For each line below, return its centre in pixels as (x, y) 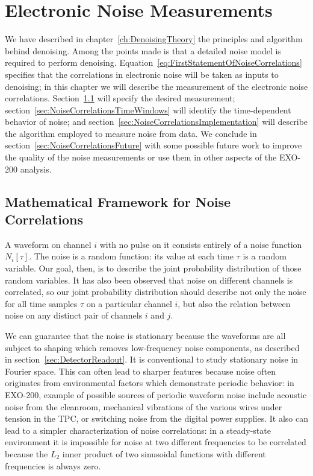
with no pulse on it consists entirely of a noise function (201, 244)
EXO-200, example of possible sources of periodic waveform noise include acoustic (156, 394)
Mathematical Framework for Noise (118, 201)
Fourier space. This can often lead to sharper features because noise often (141, 371)
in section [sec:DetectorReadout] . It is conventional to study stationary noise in (152, 359)
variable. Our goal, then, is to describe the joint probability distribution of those (153, 268)
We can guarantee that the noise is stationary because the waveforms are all (145, 335)
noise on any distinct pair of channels (74, 315)
